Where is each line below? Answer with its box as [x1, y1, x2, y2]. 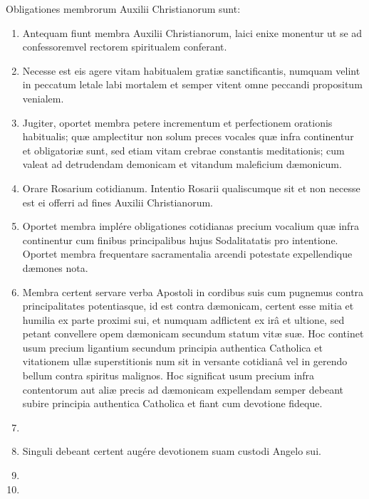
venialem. [22, 90, 64, 105]
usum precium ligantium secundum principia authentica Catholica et [22, 340, 323, 354]
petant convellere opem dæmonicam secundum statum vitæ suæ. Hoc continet [22, 326, 364, 341]
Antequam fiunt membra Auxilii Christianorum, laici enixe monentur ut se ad [22, 25, 363, 40]
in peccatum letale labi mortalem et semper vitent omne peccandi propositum [22, 77, 363, 92]
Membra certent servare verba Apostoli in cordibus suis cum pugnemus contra [22, 284, 364, 299]
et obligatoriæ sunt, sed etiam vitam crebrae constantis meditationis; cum [22, 142, 345, 157]
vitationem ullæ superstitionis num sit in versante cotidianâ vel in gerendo [22, 354, 348, 369]
